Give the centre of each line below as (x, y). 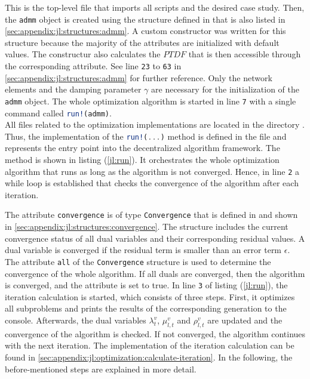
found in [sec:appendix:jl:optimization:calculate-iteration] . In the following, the (149, 357)
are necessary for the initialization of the (225, 89)
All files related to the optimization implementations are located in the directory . (155, 124)
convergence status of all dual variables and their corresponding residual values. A (155, 238)
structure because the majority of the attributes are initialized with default (142, 42)
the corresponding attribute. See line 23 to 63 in (93, 66)
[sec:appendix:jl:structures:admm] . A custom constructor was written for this (145, 31)
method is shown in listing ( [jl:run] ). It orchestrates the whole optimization (142, 160)
